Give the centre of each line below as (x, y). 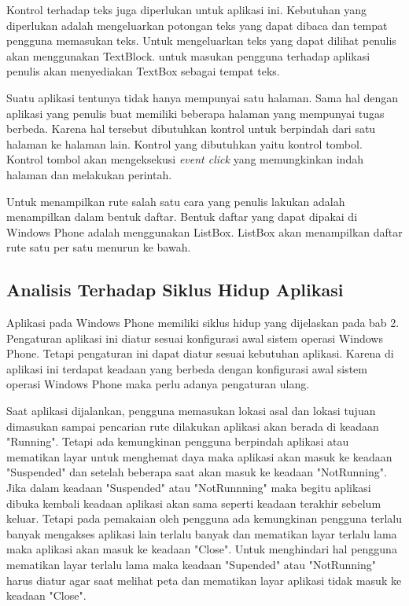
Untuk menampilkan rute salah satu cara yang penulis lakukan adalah (176, 201)
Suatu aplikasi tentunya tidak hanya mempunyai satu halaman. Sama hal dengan (202, 97)
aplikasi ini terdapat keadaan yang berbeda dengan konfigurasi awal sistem (187, 368)
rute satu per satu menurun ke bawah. (99, 247)
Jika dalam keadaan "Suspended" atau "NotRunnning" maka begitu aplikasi (189, 488)
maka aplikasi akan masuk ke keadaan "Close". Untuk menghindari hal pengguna (202, 549)
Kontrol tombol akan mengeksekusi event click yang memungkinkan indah (185, 159)
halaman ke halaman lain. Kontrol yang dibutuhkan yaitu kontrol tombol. (184, 143)
